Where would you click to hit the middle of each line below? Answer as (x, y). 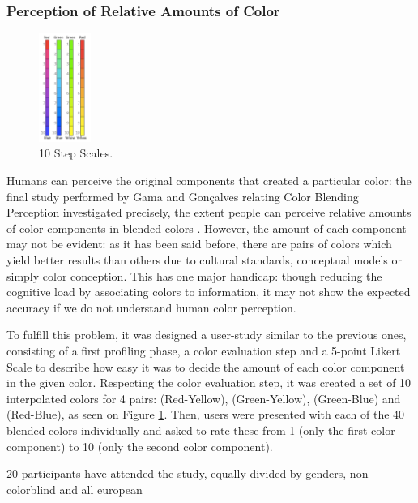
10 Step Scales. (76, 153)
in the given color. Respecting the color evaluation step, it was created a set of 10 (209, 383)
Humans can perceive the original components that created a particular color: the (209, 181)
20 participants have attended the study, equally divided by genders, (177, 473)
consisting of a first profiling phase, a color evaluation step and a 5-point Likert (204, 350)
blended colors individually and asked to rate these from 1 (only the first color (201, 430)
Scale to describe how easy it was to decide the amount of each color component (206, 366)
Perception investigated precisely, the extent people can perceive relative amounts (209, 212)
